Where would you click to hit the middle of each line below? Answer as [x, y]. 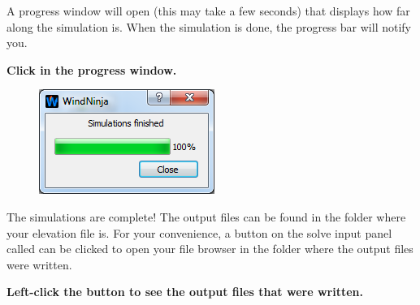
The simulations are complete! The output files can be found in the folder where [206, 216]
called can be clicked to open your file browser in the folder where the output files [210, 249]
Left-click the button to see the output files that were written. [185, 292]
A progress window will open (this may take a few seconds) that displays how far [208, 11]
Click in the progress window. [92, 69]
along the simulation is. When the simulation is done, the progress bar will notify [209, 26]
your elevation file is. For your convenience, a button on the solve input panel [199, 232]
